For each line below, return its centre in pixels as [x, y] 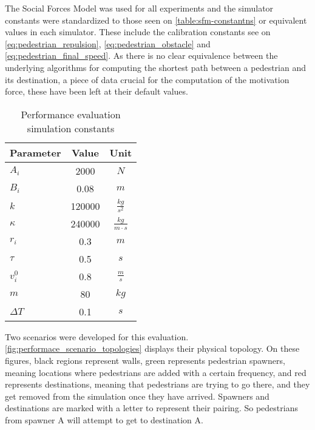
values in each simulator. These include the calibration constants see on [138, 32]
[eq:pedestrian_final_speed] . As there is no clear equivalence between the [141, 55]
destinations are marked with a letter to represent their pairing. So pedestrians [151, 408]
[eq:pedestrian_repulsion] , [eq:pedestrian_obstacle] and [108, 43]
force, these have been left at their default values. [97, 91]
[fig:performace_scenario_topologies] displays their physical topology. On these [152, 348]
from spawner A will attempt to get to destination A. [104, 419]
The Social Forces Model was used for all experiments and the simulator [139, 8]
